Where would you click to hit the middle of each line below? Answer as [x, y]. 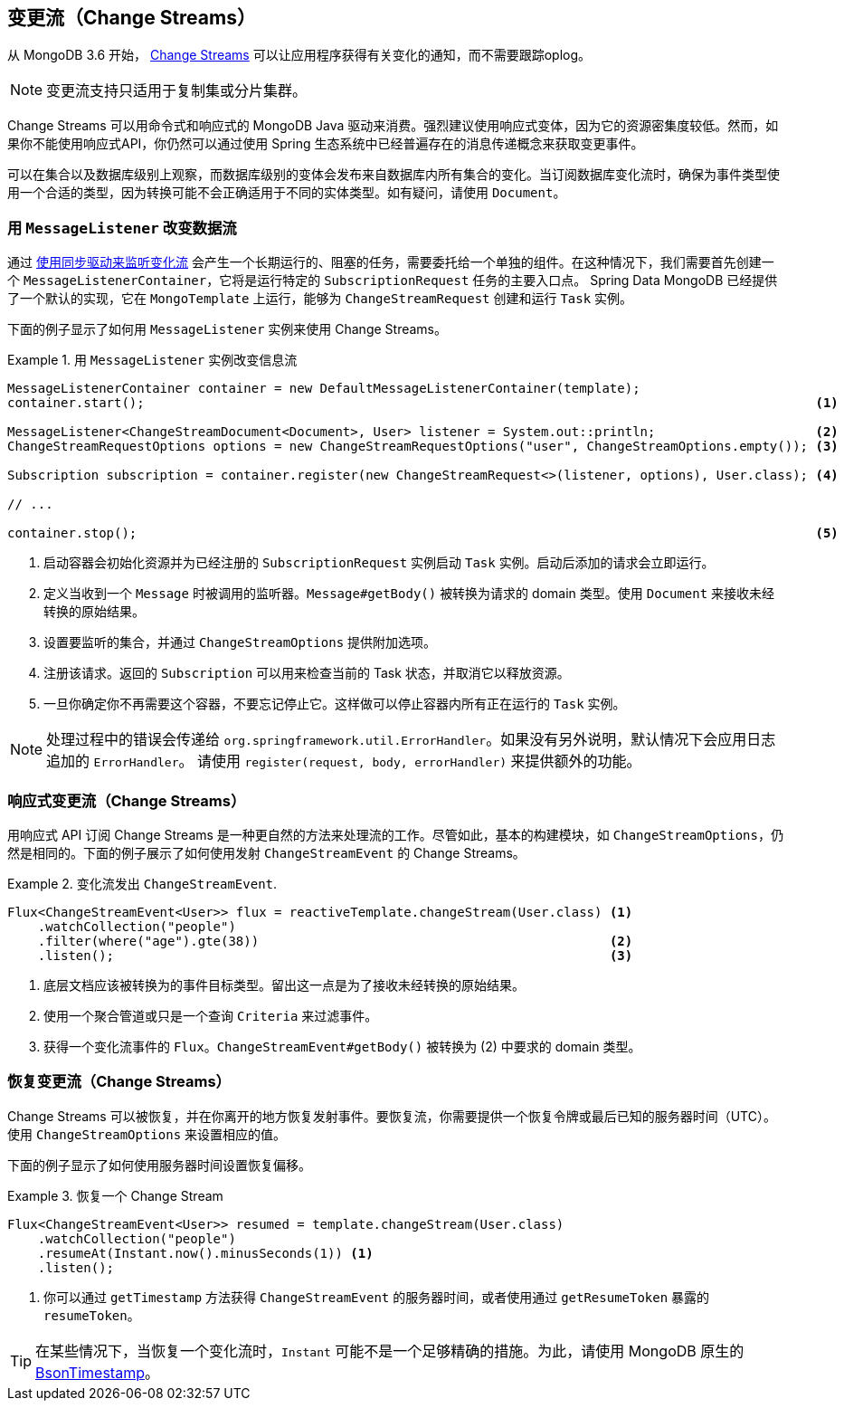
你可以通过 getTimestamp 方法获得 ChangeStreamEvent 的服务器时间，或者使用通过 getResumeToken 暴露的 [377, 1297]
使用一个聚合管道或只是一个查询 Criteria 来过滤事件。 [211, 1015]
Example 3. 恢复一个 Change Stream [115, 1195]
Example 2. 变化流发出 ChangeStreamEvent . [142, 883]
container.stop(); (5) [423, 533]
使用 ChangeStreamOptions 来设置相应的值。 [147, 1134]
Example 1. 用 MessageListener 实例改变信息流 [152, 360]
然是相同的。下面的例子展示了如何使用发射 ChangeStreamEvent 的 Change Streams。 [266, 852]
